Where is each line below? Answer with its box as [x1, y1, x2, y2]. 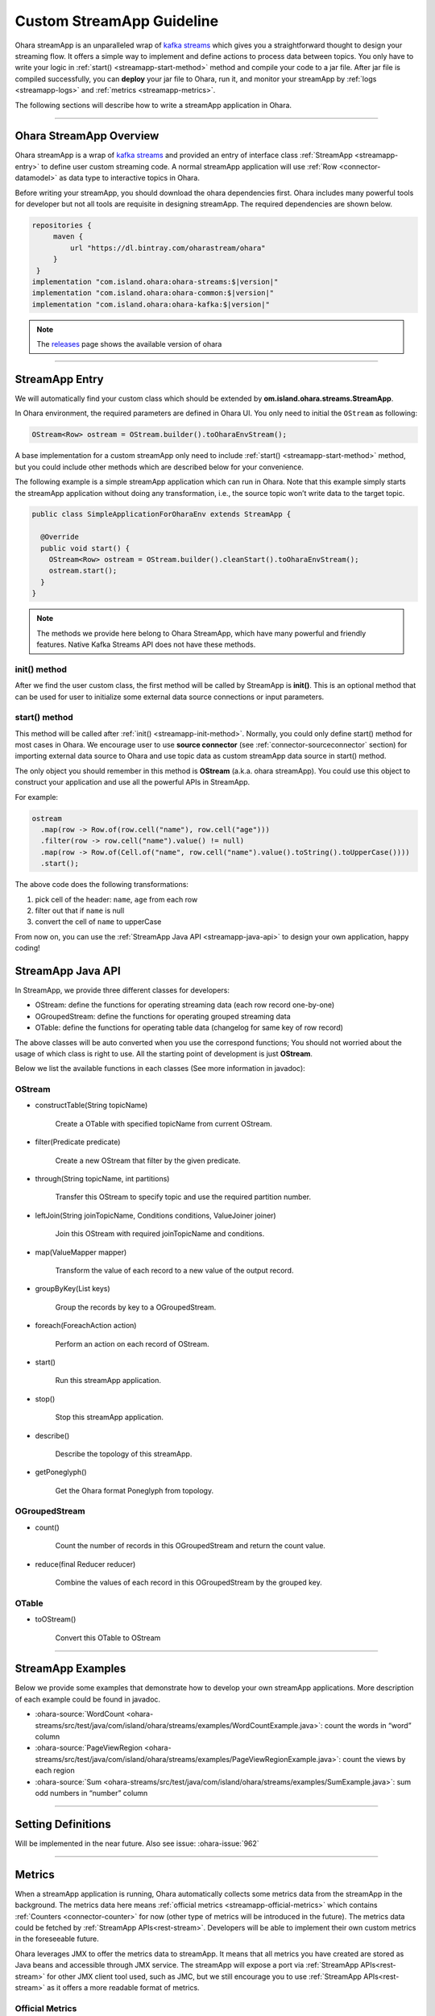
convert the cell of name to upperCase [35, 917, 162, 927]
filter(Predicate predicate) [35, 1137, 121, 1147]
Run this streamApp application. [55, 1376, 161, 1385]
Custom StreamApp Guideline [14, 12, 219, 30]
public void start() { [40, 544, 130, 552]
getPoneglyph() [35, 1468, 87, 1477]
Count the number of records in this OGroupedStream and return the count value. [55, 1541, 326, 1551]
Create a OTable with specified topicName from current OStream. [55, 1118, 273, 1128]
